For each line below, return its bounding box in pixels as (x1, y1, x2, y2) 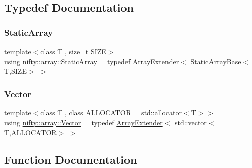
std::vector (174, 117, 207, 128)
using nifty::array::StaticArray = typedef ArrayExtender (4, 56, 179, 66)
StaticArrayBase (190, 56, 241, 66)
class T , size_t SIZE (40, 46, 106, 56)
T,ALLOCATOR (4, 127, 57, 138)
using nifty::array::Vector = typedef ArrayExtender (4, 117, 163, 128)
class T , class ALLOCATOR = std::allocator (40, 107, 182, 117)
